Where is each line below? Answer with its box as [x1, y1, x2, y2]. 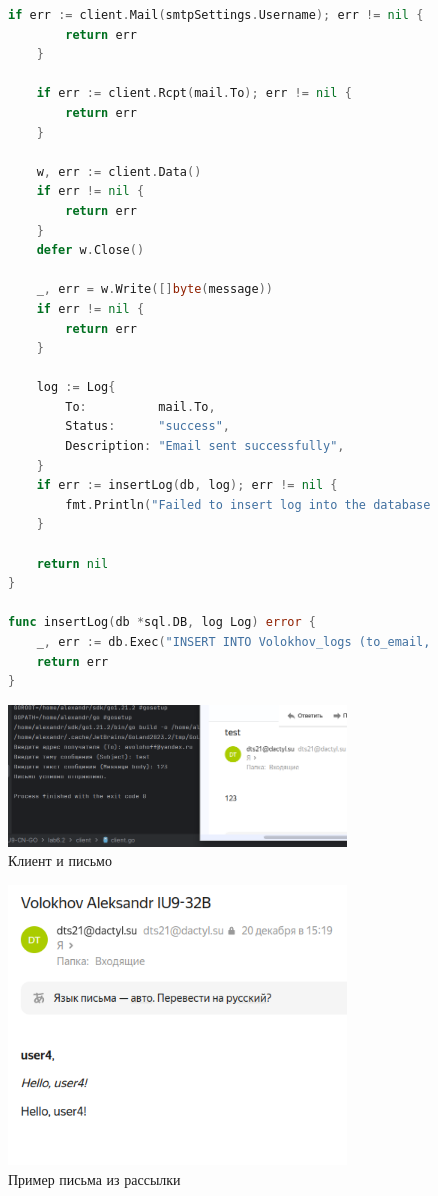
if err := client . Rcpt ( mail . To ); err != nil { [36, 86, 352, 101]
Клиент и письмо [8, 850, 112, 871]
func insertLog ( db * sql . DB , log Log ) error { [8, 615, 316, 630]
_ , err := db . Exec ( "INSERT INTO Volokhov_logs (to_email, [36, 635, 431, 649]
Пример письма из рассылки [8, 1169, 181, 1190]
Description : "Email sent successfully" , [65, 439, 345, 454]
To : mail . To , [65, 399, 216, 414]
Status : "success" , [65, 419, 230, 434]
